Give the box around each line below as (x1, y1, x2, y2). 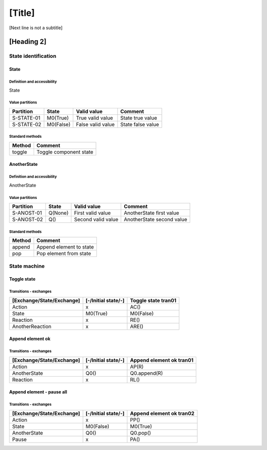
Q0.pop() (130, 429, 151, 436)
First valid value (74, 209, 111, 216)
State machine (9, 262, 45, 269)
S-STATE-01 (12, 114, 41, 121)
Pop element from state (36, 250, 91, 257)
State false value (120, 121, 159, 128)
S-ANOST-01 (12, 209, 42, 216)
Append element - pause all (9, 389, 67, 395)
